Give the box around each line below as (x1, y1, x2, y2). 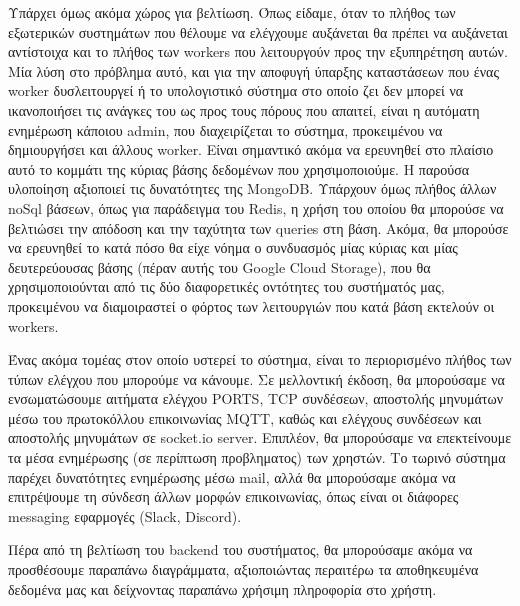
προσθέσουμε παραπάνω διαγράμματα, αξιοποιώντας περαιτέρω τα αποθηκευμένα (8, 559, 479, 580)
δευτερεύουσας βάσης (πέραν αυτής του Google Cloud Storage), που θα (8, 256, 431, 277)
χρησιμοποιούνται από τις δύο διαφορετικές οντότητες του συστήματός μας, (8, 276, 445, 297)
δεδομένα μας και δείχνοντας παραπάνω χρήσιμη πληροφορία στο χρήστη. (8, 578, 437, 599)
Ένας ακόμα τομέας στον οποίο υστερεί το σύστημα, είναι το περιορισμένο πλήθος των (8, 349, 512, 370)
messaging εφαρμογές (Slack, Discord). (8, 505, 242, 526)
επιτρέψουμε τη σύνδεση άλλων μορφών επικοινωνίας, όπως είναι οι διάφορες (8, 486, 459, 507)
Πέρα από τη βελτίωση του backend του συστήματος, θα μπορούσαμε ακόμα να (8, 539, 473, 560)
